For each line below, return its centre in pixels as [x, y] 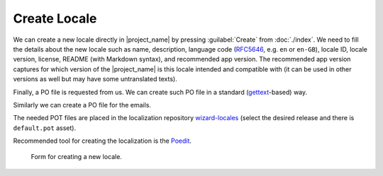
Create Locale [55, 18]
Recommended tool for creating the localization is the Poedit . [102, 141]
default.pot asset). [45, 128]
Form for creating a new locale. [76, 157]
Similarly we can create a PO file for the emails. [82, 105]
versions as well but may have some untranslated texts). [95, 79]
